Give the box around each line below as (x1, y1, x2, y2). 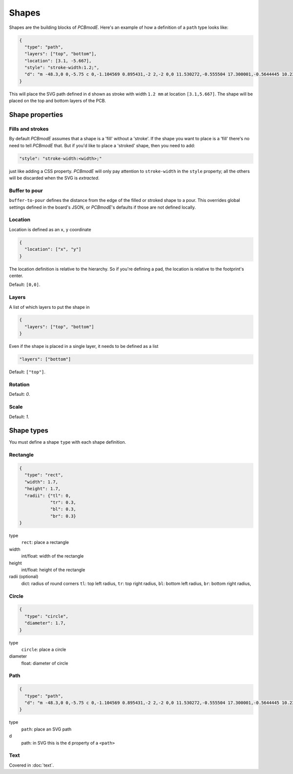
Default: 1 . (9, 413, 29, 420)
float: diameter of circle (21, 660, 68, 666)
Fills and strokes (9, 126, 49, 132)
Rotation (9, 381, 30, 388)
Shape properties (9, 110, 63, 119)
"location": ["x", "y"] (24, 247, 82, 252)
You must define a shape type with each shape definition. (9, 439, 126, 445)
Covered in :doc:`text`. (9, 762, 54, 768)
